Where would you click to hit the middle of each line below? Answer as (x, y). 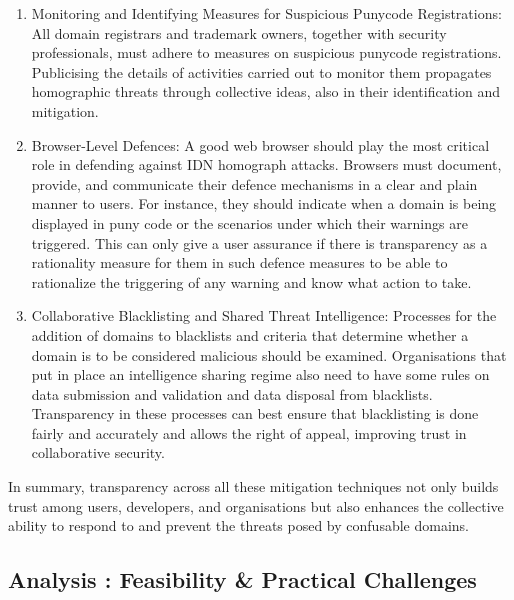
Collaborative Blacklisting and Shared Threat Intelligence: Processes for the (264, 315)
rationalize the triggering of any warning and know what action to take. (251, 281)
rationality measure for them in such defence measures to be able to (239, 262)
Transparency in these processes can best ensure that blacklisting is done (255, 413)
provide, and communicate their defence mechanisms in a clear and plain (254, 183)
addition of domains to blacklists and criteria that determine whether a (250, 334)
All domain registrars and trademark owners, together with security (239, 32)
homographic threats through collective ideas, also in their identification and (266, 91)
